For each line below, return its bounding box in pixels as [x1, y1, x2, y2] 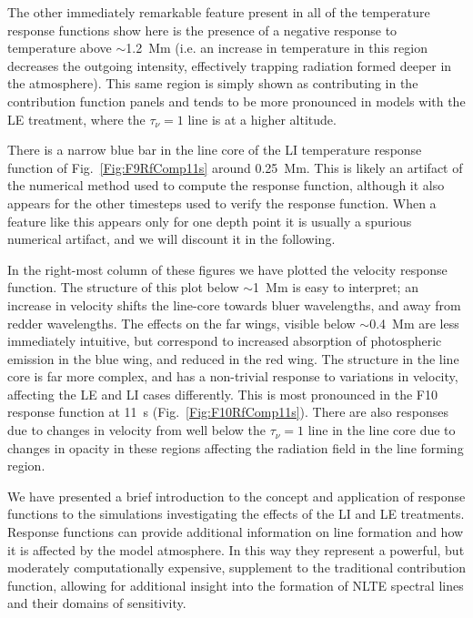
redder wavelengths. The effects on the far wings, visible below [7, 313, 356, 332]
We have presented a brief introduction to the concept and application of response [7, 486, 466, 505]
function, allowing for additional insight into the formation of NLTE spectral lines [7, 575, 464, 594]
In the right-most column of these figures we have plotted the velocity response [7, 259, 448, 279]
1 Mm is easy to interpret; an [253, 278, 418, 297]
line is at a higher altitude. [187, 109, 337, 128]
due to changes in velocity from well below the [7, 420, 266, 440]
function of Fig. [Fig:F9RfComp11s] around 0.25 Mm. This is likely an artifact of [7, 157, 463, 177]
